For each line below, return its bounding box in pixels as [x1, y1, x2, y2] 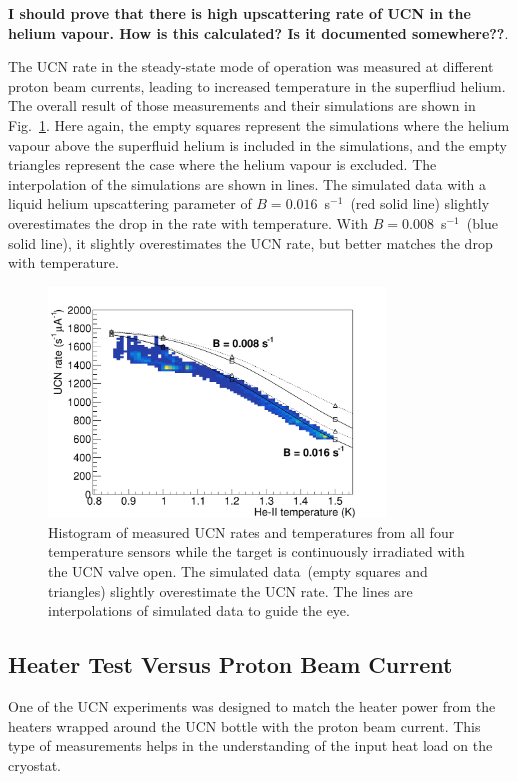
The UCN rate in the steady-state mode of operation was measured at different [8, 56, 494, 77]
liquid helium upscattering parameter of [8, 193, 252, 214]
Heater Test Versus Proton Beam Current [8, 649, 453, 680]
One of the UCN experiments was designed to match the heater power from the [8, 696, 496, 717]
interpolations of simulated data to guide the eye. [48, 600, 350, 621]
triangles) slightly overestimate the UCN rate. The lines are [48, 580, 413, 601]
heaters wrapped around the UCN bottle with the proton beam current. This [8, 715, 481, 736]
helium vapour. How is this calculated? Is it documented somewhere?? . [8, 22, 509, 43]
